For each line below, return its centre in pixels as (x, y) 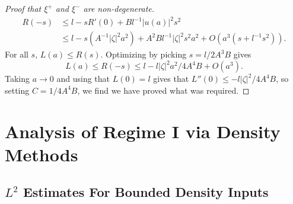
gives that (171, 79)
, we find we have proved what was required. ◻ (163, 90)
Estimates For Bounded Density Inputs (146, 192)
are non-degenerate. (119, 8)
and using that (83, 79)
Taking (17, 79)
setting (17, 90)
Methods (42, 154)
